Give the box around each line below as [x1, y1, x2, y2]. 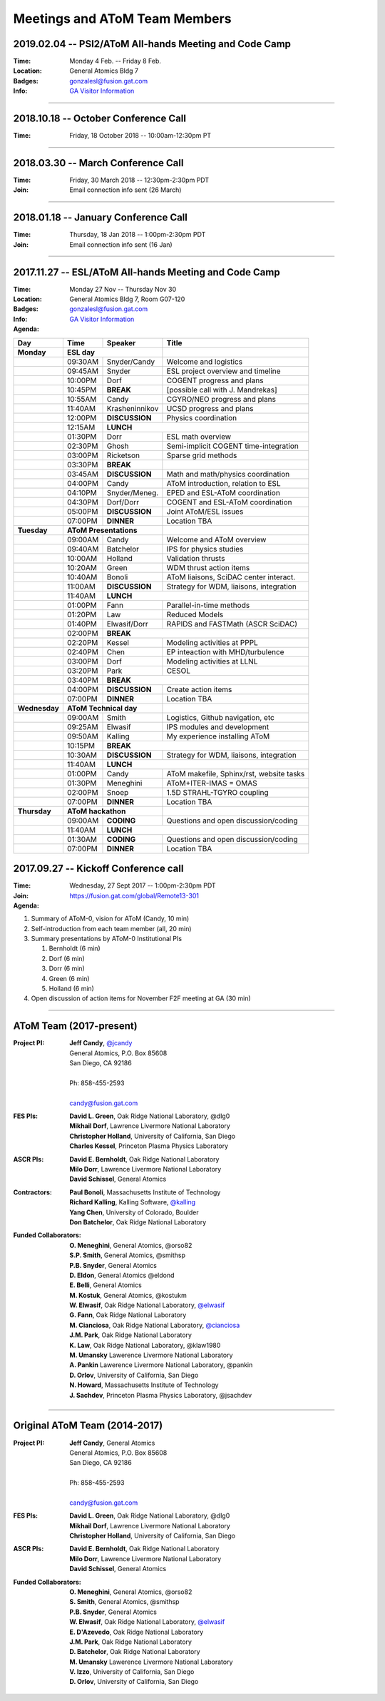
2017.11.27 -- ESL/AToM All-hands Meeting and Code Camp [13, 266, 281, 278]
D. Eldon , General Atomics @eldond [69, 1271, 175, 1279]
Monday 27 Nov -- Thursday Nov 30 [69, 285, 177, 293]
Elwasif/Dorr [106, 619, 149, 629]
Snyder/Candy [106, 357, 155, 367]
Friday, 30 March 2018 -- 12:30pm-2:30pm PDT [69, 176, 210, 185]
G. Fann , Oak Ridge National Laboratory [69, 1311, 187, 1319]
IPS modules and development [166, 721, 269, 731]
